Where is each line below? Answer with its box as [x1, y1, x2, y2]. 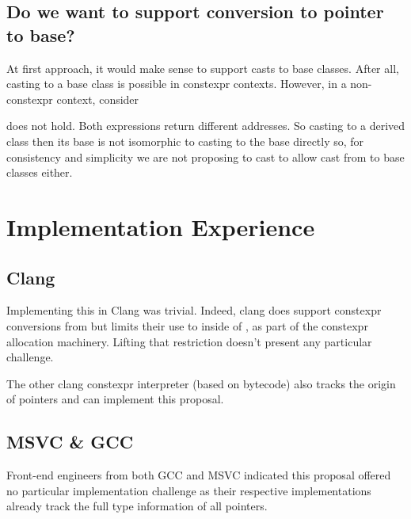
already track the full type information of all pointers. [6, 498, 268, 514]
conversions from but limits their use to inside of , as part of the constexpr [6, 317, 368, 334]
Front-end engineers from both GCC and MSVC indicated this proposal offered [6, 467, 391, 483]
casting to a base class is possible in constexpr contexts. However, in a [6, 75, 347, 92]
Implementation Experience [6, 210, 315, 242]
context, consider [56, 90, 139, 107]
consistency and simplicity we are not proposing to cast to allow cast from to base [6, 148, 405, 165]
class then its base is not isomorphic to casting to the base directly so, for [6, 132, 364, 149]
